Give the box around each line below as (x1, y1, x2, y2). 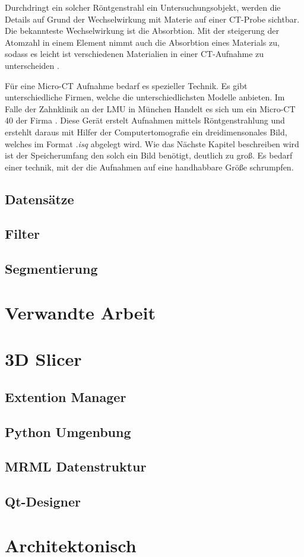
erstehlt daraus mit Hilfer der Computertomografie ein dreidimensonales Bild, (5, 125, 287, 138)
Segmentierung (5, 259, 98, 278)
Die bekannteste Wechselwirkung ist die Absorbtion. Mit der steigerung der (5, 24, 280, 37)
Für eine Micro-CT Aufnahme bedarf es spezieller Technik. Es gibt (5, 79, 248, 91)
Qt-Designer (5, 492, 81, 511)
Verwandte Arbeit (5, 300, 156, 324)
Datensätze (5, 189, 74, 208)
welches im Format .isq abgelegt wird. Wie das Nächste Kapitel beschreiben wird (5, 137, 299, 150)
